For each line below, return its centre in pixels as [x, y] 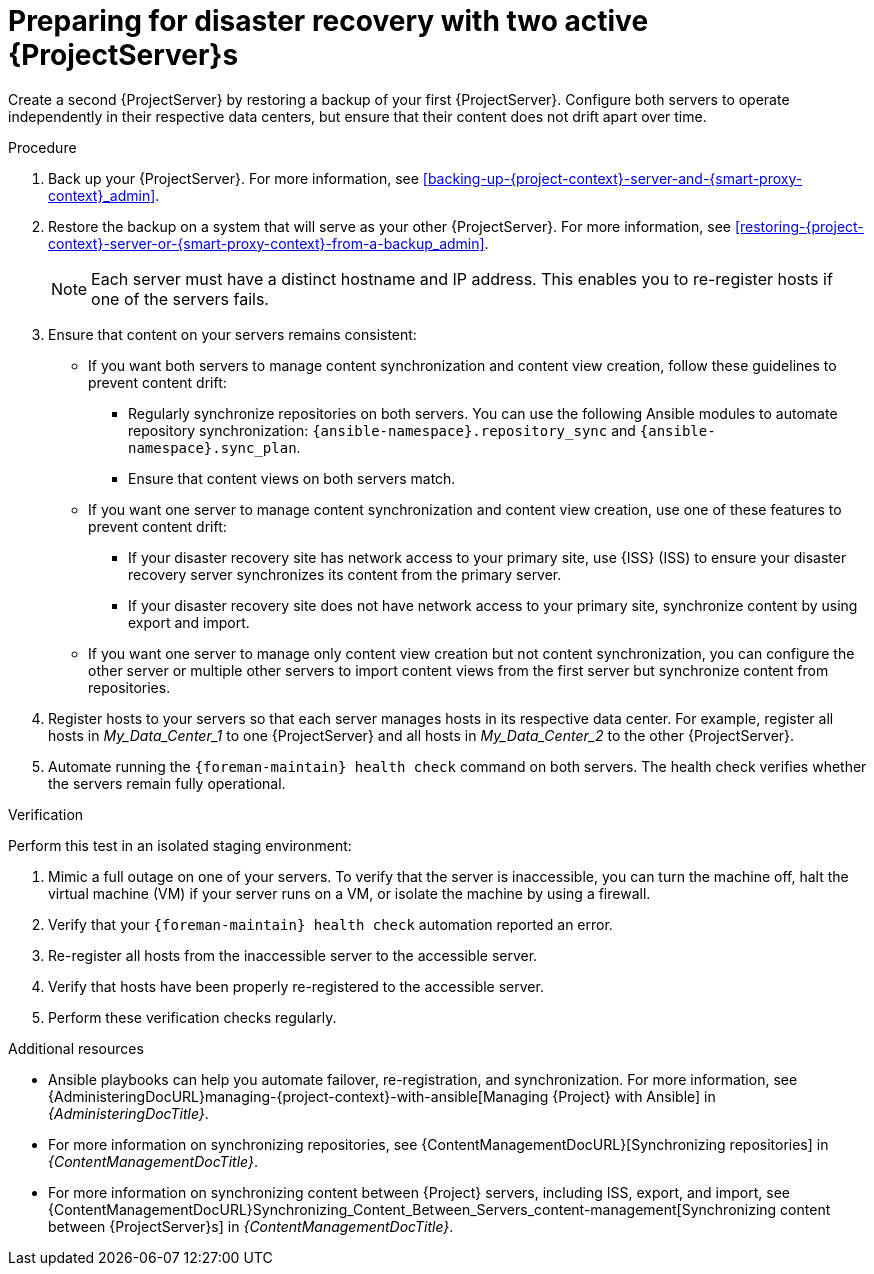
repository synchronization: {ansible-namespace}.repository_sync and [382, 430]
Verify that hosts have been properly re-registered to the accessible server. [296, 986]
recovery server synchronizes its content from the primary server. [345, 574]
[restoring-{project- [799, 226]
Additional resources [76, 1048]
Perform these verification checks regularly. [192, 1017]
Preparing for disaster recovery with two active [328, 21]
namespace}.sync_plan [212, 447]
